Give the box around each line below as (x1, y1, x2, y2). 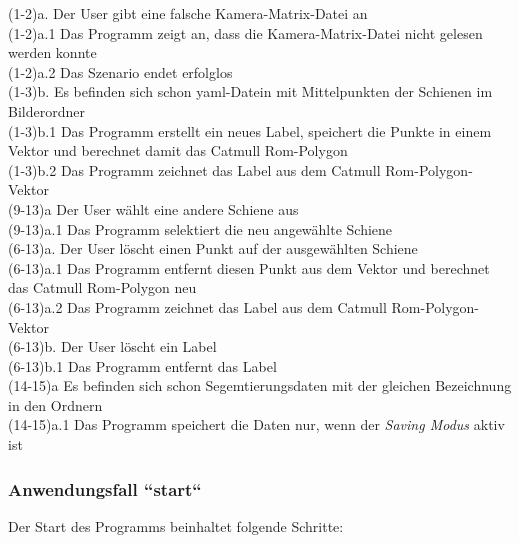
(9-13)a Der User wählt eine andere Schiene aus (8, 198, 299, 219)
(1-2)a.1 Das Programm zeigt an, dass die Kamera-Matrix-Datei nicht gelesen (8, 22, 483, 43)
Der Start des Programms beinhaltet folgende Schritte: (8, 515, 344, 536)
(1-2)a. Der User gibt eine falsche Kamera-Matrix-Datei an (8, 3, 368, 23)
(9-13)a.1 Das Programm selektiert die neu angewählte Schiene (8, 218, 393, 239)
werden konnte (8, 42, 97, 63)
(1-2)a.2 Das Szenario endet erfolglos (8, 61, 233, 82)
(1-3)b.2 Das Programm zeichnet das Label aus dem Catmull (8, 159, 381, 180)
